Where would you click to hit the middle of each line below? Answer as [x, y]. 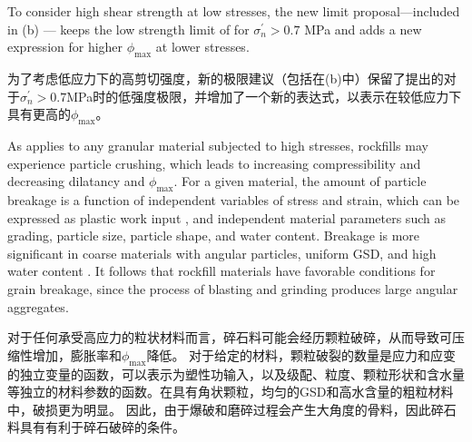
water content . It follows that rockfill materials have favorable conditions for [221, 271]
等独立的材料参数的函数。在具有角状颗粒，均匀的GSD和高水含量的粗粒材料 [231, 392]
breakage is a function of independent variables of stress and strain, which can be [234, 199]
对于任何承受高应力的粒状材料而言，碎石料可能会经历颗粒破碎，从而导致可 [230, 337]
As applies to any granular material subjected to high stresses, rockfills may [218, 145]
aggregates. [38, 306]
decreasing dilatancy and [76, 181]
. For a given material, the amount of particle [300, 181]
